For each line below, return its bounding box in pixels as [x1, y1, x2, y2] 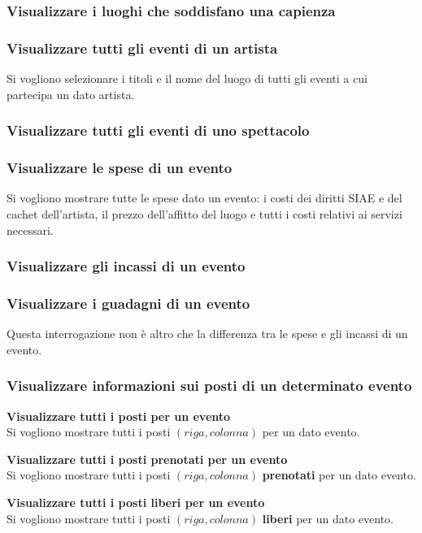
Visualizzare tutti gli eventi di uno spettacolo [7, 120, 310, 141]
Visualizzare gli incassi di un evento [7, 256, 246, 276]
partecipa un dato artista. [7, 85, 135, 102]
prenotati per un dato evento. [262, 466, 416, 483]
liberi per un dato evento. [262, 509, 394, 526]
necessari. [7, 221, 54, 238]
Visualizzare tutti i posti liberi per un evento [7, 493, 265, 510]
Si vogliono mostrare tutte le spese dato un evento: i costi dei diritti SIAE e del [7, 189, 402, 206]
